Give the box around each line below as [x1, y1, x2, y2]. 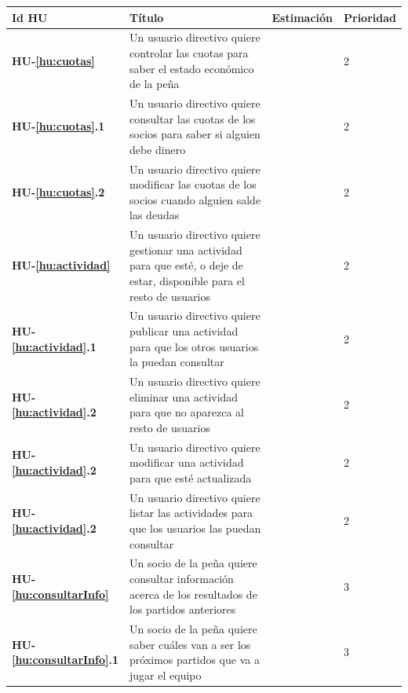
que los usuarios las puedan [129, 519, 261, 536]
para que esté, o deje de [129, 257, 243, 273]
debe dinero [129, 141, 186, 157]
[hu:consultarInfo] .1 [12, 651, 119, 668]
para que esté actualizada [129, 469, 252, 486]
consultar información [129, 570, 234, 586]
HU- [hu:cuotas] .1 [12, 118, 105, 134]
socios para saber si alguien [129, 126, 260, 142]
